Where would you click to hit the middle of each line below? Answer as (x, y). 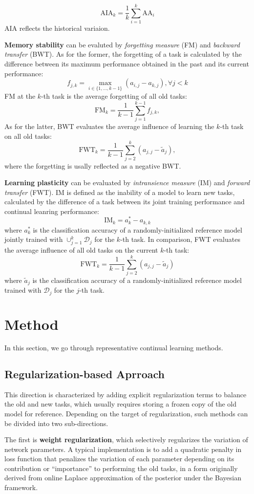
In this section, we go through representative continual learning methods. (114, 347)
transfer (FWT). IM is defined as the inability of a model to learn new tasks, (120, 192)
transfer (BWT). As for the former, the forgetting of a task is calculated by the (123, 54)
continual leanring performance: (52, 211)
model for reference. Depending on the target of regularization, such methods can (126, 413)
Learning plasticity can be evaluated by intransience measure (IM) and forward (127, 182)
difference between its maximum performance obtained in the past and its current (127, 63)
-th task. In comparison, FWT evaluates (180, 239)
